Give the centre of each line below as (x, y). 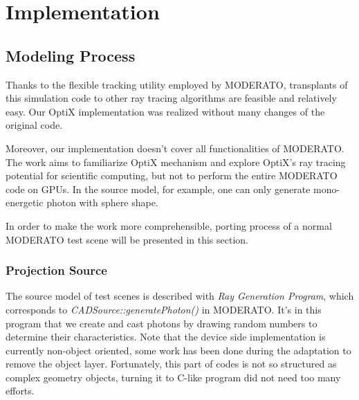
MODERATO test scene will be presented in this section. (127, 239)
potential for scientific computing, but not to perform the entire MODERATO (172, 175)
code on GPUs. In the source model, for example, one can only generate (158, 189)
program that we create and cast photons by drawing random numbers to (162, 323)
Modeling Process (71, 55)
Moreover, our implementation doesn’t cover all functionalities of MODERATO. (175, 148)
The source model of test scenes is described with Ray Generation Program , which (180, 296)
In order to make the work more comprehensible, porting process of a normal (169, 225)
